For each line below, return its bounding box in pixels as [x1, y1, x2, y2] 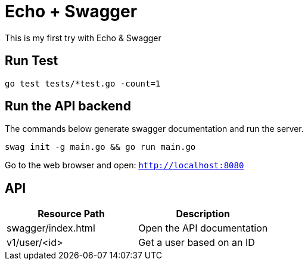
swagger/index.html [7, 222, 95, 235]
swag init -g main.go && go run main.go [5, 142, 196, 152]
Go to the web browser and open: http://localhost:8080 [5, 160, 244, 171]
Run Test [5, 53, 58, 69]
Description [176, 208, 230, 220]
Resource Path [38, 208, 105, 220]
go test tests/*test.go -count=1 [5, 78, 161, 88]
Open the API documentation [138, 222, 268, 235]
